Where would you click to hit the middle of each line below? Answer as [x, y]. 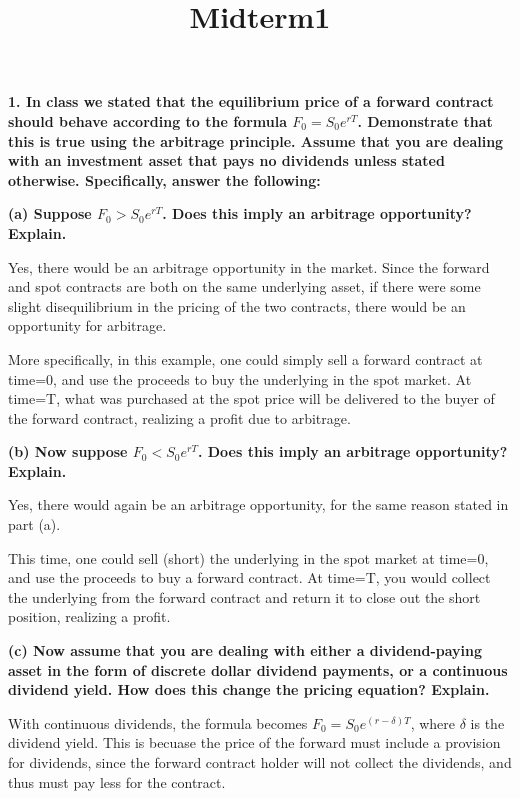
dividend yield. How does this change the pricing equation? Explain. [249, 689]
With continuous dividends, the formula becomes [158, 722]
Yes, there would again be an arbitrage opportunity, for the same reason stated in [258, 504]
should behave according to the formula [147, 120]
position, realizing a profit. [89, 616]
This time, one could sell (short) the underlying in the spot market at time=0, [248, 557]
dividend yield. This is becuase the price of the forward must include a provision [254, 742]
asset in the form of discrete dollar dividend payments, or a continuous [258, 669]
